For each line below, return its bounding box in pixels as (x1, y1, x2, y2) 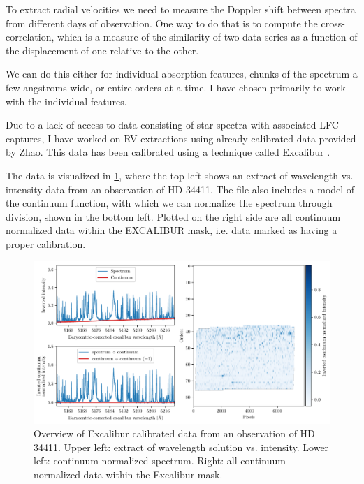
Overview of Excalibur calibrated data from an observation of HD (34, 426, 315, 441)
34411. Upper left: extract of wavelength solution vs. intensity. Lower (34, 439, 329, 454)
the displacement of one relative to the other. (6, 43, 199, 57)
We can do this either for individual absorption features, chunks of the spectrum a (6, 66, 358, 81)
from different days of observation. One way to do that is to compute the (6, 15, 318, 30)
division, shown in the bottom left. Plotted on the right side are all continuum (6, 209, 341, 223)
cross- (321, 15, 345, 30)
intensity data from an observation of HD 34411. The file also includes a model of (6, 182, 355, 196)
